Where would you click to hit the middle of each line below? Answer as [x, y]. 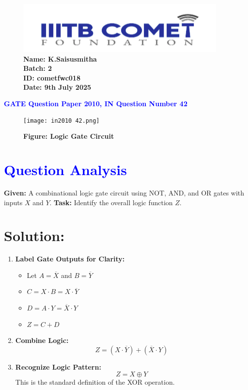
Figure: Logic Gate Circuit [69, 136]
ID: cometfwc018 [52, 77]
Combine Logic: [42, 340]
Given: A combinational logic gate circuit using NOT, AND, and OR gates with [124, 192]
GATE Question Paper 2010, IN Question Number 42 [96, 103]
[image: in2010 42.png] [62, 121]
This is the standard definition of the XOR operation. [95, 382]
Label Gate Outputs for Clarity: [70, 259]
